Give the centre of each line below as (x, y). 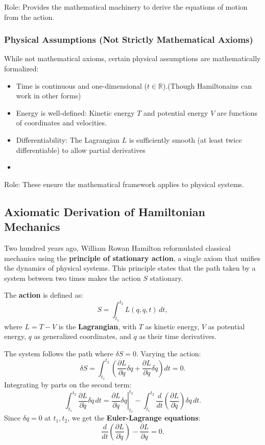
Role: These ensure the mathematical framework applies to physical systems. (124, 184)
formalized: (21, 68)
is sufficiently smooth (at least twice (186, 139)
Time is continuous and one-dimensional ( (81, 85)
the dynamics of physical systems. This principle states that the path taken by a (130, 268)
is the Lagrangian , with (98, 326)
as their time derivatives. (178, 336)
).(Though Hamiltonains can (207, 85)
